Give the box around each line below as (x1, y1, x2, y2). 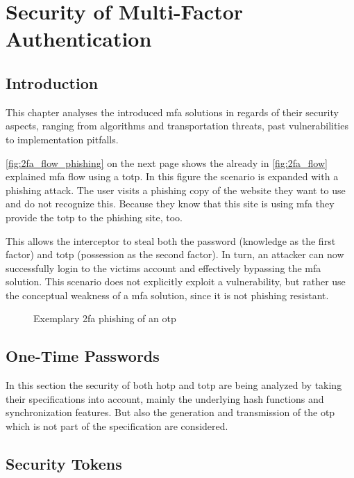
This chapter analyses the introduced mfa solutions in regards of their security (6, 104, 339, 119)
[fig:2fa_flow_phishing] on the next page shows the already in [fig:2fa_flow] (6, 155, 328, 170)
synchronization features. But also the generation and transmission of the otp (6, 405, 335, 420)
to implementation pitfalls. (6, 132, 119, 146)
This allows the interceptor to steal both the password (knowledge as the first (6, 233, 336, 248)
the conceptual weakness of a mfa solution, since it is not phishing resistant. (6, 287, 329, 302)
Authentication (6, 24, 152, 53)
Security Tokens (6, 453, 122, 475)
